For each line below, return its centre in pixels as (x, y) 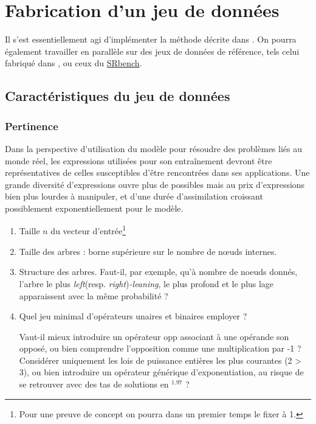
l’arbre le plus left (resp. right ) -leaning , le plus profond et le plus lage (146, 283)
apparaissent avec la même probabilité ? (94, 295)
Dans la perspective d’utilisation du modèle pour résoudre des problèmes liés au (153, 148)
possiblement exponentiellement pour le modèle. (94, 208)
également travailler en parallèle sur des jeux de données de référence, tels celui (152, 51)
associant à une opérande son (235, 336)
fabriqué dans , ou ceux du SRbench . (74, 63)
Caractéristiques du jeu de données (118, 96)
